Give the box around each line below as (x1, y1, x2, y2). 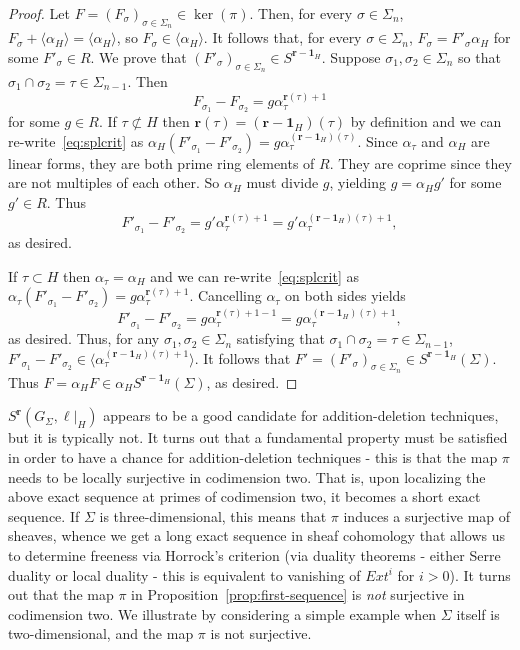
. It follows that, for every (203, 27, 362, 48)
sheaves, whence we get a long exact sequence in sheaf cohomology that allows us (8, 525, 505, 546)
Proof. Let (8, 3, 70, 23)
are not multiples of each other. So (8, 172, 220, 193)
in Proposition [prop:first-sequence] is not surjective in (131, 584, 465, 605)
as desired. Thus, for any (8, 328, 160, 349)
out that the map (8, 584, 114, 605)
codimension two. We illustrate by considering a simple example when (8, 603, 437, 624)
